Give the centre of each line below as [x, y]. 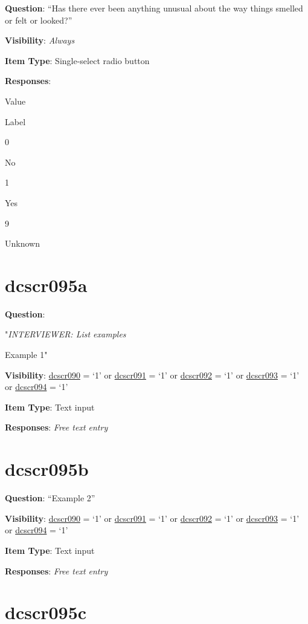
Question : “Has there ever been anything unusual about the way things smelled [154, 8]
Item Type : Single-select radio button [77, 60]
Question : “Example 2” [50, 498]
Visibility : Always [40, 40]
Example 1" [26, 355]
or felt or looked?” [39, 20]
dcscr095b [47, 469]
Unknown [22, 243]
